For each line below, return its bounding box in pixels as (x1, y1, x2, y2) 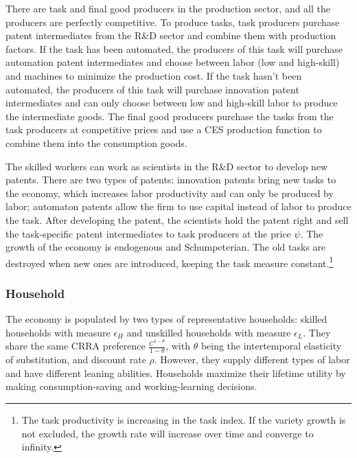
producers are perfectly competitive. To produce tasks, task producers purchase (5, 14, 340, 29)
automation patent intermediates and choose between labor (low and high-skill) (5, 55, 340, 69)
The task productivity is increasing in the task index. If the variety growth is (21, 413, 346, 427)
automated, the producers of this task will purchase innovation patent (5, 82, 299, 96)
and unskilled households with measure (126, 325, 291, 339)
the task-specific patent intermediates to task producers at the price (5, 226, 291, 240)
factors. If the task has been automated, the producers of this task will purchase (5, 41, 343, 56)
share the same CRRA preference (5, 339, 146, 353)
